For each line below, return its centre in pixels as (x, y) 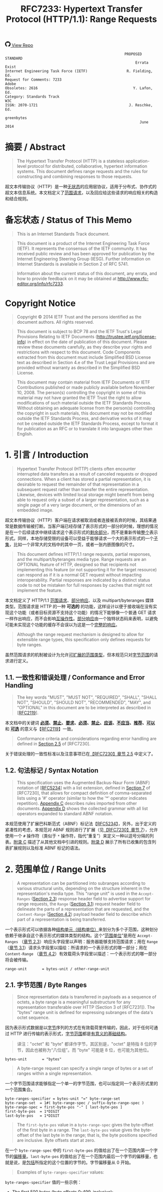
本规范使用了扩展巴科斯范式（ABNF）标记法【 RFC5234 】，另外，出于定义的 (81, 824)
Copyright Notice (41, 304)
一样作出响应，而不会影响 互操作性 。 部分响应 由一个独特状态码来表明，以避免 (81, 618)
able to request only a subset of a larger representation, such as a (83, 500)
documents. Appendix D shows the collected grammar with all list (82, 808)
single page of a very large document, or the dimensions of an (79, 505)
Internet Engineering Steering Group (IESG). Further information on (83, 259)
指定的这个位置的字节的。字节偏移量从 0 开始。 (86, 1162)
